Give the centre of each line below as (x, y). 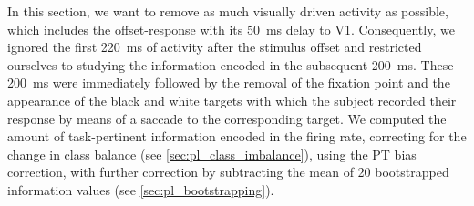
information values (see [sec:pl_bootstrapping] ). (141, 189)
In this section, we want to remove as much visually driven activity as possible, (228, 11)
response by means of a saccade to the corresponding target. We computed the (227, 118)
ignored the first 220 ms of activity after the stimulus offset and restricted (215, 47)
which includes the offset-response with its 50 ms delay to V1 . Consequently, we (231, 29)
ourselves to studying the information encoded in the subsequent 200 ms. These (231, 64)
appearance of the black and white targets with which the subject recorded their (232, 100)
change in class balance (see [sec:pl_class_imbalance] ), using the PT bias (212, 154)
